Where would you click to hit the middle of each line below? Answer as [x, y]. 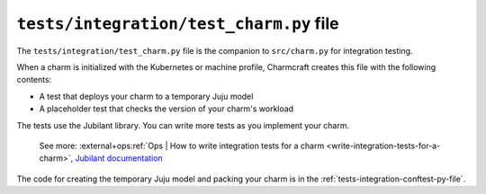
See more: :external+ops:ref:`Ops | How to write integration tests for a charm [182, 145]
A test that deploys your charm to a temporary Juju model [146, 96]
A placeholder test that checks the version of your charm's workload [166, 109]
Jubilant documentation [119, 158]
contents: [34, 80]
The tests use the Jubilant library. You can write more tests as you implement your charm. [183, 125]
